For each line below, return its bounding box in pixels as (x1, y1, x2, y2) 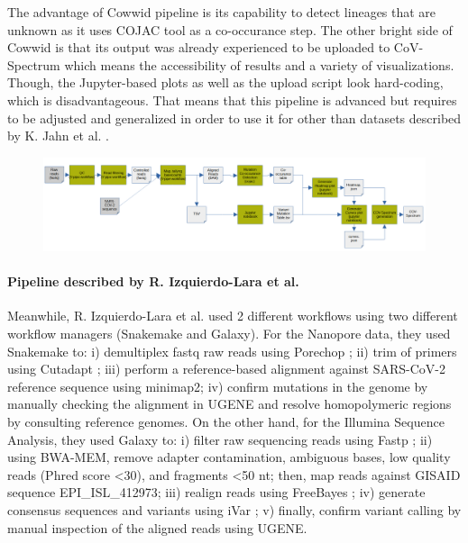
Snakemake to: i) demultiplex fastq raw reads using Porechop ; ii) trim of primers (7, 341, 457, 360)
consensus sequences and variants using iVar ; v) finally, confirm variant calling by (7, 501, 462, 520)
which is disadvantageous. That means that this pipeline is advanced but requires (7, 90, 457, 109)
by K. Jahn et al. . (7, 126, 109, 145)
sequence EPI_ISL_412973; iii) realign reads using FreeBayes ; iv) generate (7, 483, 426, 502)
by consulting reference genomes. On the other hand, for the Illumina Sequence (7, 412, 445, 431)
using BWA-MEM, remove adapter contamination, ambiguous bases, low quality (7, 448, 451, 466)
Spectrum (7, 55, 60, 74)
